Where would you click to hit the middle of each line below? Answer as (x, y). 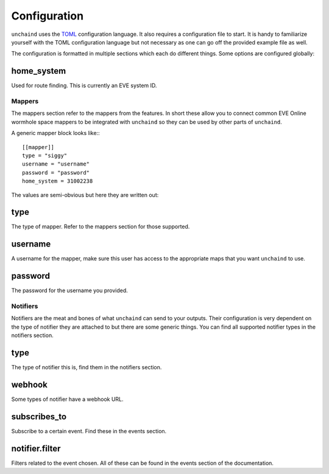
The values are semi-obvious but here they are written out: (85, 195)
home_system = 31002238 (58, 181)
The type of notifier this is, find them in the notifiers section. (87, 368)
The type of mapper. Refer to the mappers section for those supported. (101, 227)
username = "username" (56, 164)
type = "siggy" (45, 155)
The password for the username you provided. (69, 291)
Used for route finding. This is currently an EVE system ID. (84, 86)
